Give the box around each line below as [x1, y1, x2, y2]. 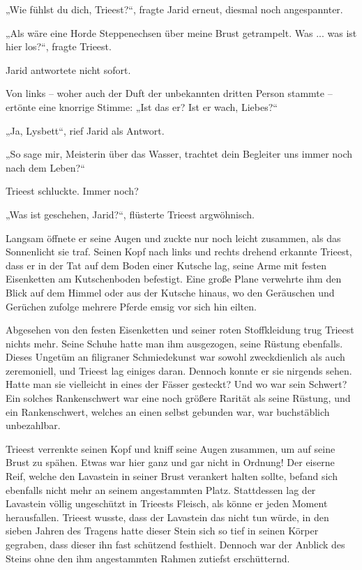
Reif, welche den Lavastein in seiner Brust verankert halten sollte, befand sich [6, 469, 338, 483]
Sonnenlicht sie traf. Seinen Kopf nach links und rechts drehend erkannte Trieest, [6, 244, 352, 259]
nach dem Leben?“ [6, 160, 85, 174]
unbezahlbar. [6, 418, 61, 433]
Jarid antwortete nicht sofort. [6, 62, 131, 77]
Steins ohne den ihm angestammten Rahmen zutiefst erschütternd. [6, 550, 290, 565]
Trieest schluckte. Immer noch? [6, 183, 139, 198]
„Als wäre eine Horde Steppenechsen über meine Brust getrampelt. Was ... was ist [6, 25, 357, 40]
